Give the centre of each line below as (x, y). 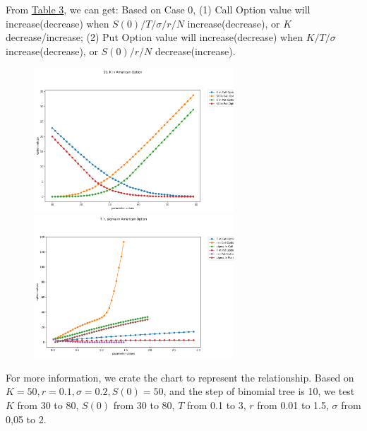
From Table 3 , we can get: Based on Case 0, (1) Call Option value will (158, 9)
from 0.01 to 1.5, (293, 405)
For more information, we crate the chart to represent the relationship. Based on (180, 377)
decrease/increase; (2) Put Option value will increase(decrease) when (155, 37)
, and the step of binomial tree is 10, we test (259, 391)
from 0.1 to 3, (216, 405)
